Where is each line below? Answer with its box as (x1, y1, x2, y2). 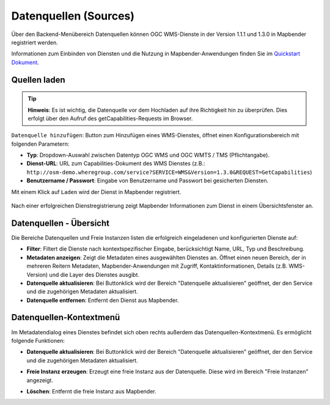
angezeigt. (26, 376, 53, 384)
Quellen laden (11, 74, 65, 85)
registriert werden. (11, 38, 58, 46)
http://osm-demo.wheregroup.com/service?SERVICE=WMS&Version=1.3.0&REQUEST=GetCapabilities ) (26, 168, 312, 176)
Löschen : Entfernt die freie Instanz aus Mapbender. (26, 387, 156, 395)
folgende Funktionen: (11, 337, 65, 344)
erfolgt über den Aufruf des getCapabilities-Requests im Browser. (28, 115, 193, 122)
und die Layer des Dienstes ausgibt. (49, 271, 140, 278)
